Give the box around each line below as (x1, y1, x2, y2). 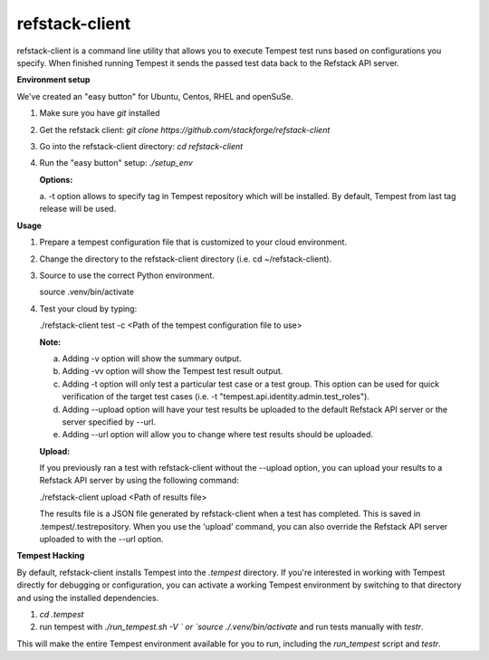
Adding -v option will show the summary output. (62, 353, 242, 364)
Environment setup (16, 74, 91, 85)
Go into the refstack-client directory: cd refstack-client (39, 140, 244, 151)
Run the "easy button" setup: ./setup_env (39, 158, 194, 168)
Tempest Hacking (16, 550, 85, 561)
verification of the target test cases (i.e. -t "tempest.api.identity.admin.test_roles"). (62, 391, 370, 402)
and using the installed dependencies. (16, 592, 159, 603)
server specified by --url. (62, 416, 156, 427)
